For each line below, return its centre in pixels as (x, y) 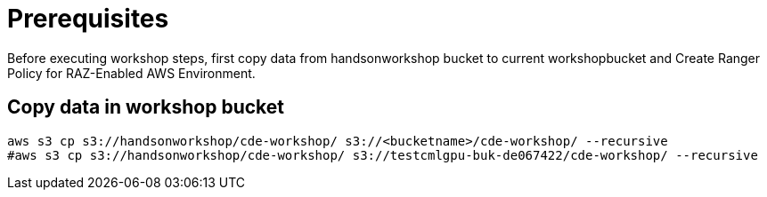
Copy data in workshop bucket (146, 107)
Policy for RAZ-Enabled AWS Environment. (131, 73)
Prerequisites (88, 19)
